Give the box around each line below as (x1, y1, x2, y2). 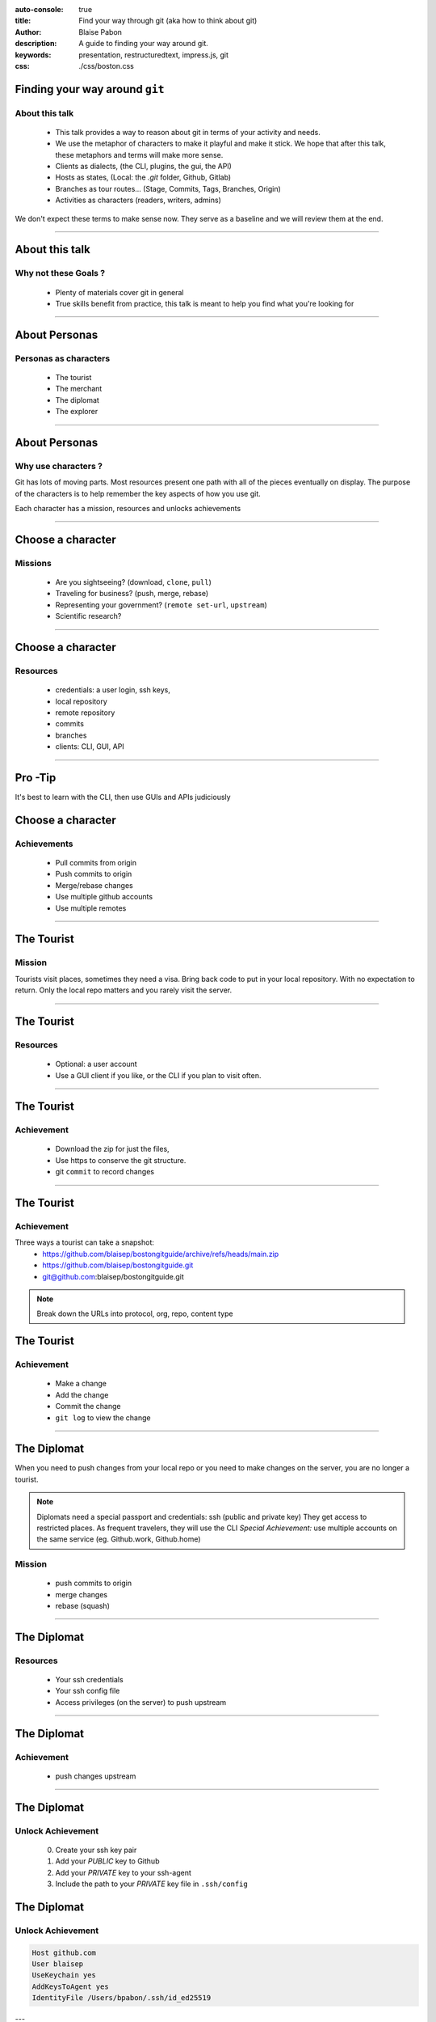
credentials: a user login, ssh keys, (55, 685, 171, 695)
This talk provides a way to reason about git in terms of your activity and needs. (55, 127, 321, 137)
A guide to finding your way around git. (78, 39, 209, 49)
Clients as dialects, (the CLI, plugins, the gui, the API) (55, 162, 232, 171)
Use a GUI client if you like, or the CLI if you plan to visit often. (55, 1070, 262, 1080)
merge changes (55, 1589, 108, 1599)
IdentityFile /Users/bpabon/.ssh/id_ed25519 (31, 1994, 212, 2003)
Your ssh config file (55, 1686, 120, 1696)
